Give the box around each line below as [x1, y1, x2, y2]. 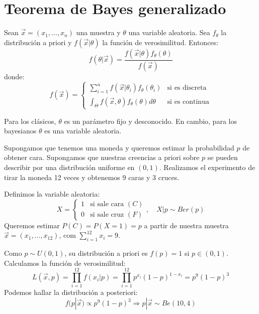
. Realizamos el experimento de [159, 162, 255, 172]
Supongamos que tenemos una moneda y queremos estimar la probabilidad [4, 142, 234, 152]
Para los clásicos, [4, 115, 56, 126]
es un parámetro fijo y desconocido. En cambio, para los [64, 115, 237, 126]
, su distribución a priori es [64, 248, 148, 258]
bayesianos [4, 125, 37, 136]
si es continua [167, 98, 209, 105]
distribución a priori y [4, 37, 72, 47]
